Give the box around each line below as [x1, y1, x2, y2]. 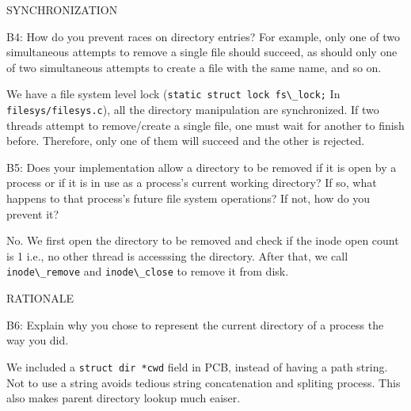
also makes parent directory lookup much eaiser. [6, 390, 241, 406]
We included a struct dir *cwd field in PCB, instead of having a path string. [6, 358, 388, 375]
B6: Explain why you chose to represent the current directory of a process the [6, 316, 384, 333]
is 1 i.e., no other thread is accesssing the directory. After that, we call [6, 247, 348, 264]
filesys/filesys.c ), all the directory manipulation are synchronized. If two [6, 101, 379, 118]
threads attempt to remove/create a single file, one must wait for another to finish [6, 116, 405, 133]
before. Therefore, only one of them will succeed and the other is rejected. [6, 132, 365, 149]
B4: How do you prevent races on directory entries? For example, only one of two [6, 28, 400, 44]
